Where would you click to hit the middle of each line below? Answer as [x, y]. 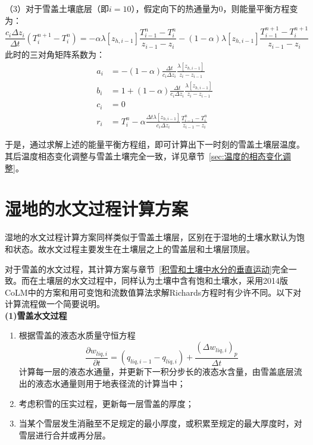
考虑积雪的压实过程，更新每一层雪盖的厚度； [106, 403]
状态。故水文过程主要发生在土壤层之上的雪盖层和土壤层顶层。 [134, 248]
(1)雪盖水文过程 [36, 315]
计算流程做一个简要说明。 [55, 304]
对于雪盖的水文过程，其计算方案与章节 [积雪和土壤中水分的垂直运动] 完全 [147, 269]
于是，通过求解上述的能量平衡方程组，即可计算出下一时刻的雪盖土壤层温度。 [155, 144]
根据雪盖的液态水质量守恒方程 [77, 335]
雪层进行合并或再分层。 [65, 435]
